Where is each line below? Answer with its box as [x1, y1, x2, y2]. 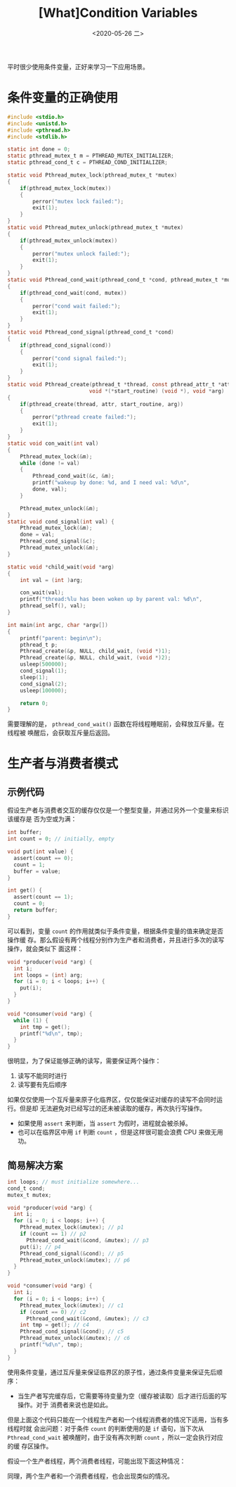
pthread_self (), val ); [20, 602, 86, 609]
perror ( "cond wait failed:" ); [32, 303, 121, 310]
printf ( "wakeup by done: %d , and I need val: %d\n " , [32, 479, 190, 486]
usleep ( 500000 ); [20, 661, 68, 668]
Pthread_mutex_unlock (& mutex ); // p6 [20, 1256, 131, 1264]
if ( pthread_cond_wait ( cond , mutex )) [20, 289, 128, 296]
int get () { [7, 887, 42, 894]
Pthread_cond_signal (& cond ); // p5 [20, 1250, 124, 1257]
